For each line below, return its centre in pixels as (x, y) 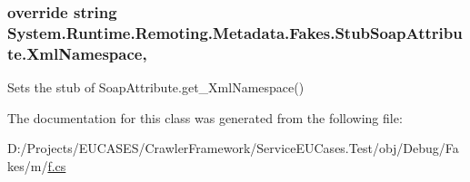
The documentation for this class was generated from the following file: (205, 117)
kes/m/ (28, 165)
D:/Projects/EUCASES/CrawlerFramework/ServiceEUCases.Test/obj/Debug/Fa (233, 148)
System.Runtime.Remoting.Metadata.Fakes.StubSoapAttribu (235, 32)
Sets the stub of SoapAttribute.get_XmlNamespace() (156, 87)
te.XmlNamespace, (77, 53)
